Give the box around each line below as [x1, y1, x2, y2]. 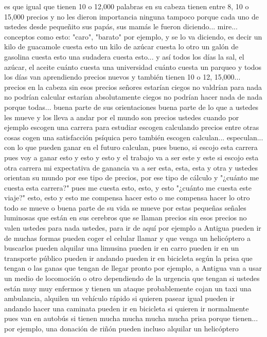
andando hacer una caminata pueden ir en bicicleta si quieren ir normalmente [4, 303, 249, 313]
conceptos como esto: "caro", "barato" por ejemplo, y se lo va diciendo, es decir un [4, 31, 262, 42]
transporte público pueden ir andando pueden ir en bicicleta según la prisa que [4, 252, 253, 263]
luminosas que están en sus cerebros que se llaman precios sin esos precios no [4, 212, 247, 223]
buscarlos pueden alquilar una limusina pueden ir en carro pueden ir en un [4, 242, 239, 253]
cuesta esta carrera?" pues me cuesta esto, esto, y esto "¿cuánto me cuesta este [4, 182, 252, 193]
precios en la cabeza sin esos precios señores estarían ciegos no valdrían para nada [4, 81, 262, 92]
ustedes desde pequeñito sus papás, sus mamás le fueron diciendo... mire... [4, 21, 238, 32]
